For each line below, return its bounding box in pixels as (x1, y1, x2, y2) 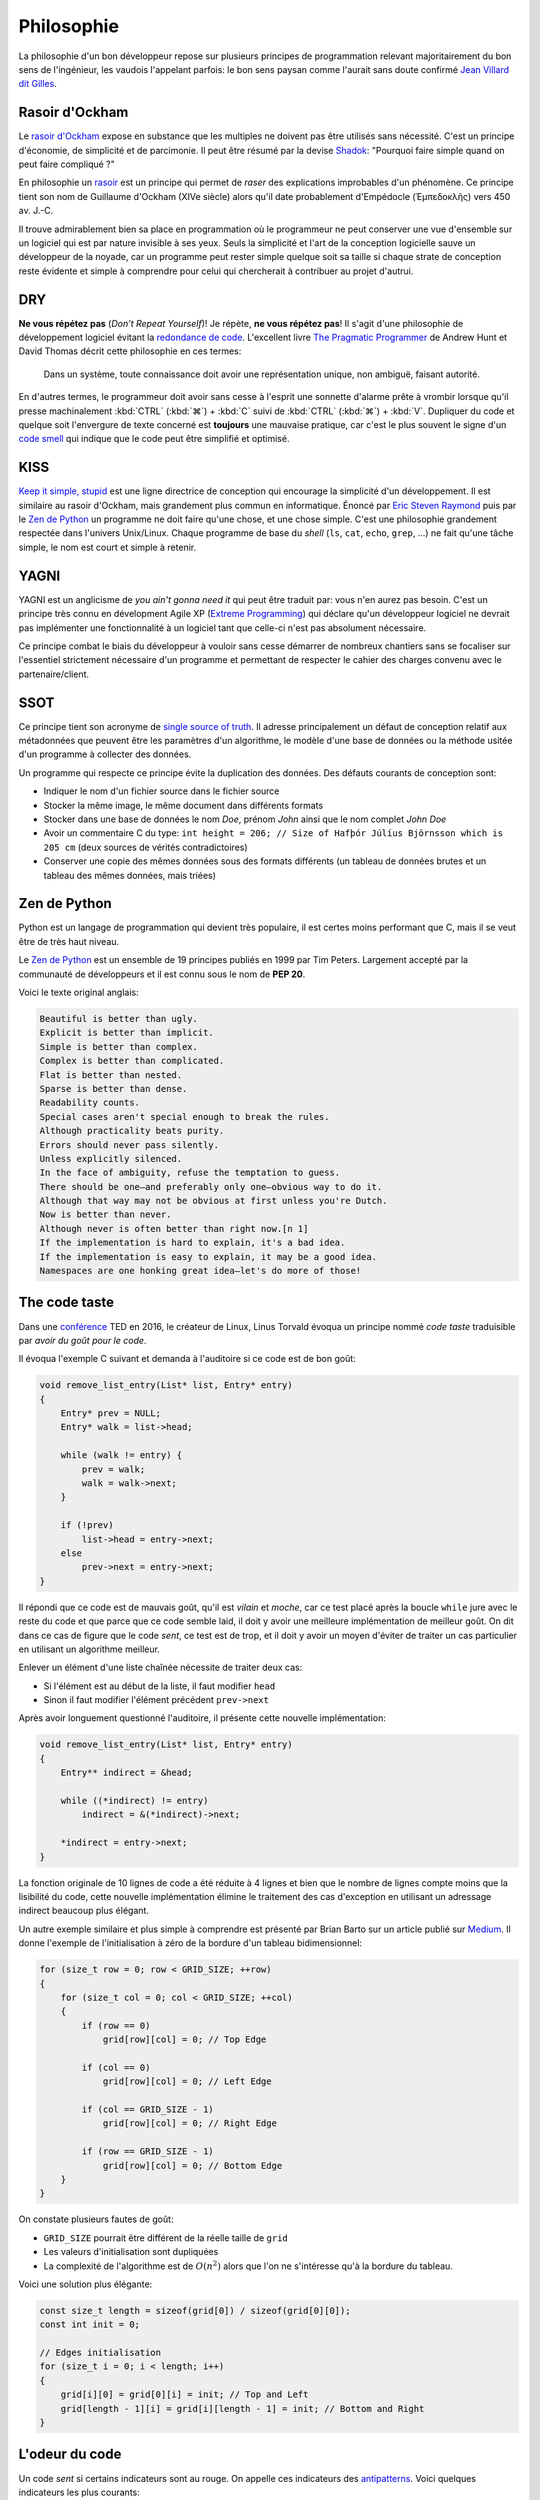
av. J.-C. (18, 205, 54, 217)
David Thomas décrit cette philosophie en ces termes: (18, 345, 242, 357)
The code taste (18, 1294, 115, 1311)
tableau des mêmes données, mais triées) (43, 869, 217, 881)
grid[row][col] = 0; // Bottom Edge (102, 2160, 283, 2171)
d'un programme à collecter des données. (18, 748, 192, 760)
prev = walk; (81, 1463, 146, 1475)
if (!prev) (60, 1520, 114, 1531)
